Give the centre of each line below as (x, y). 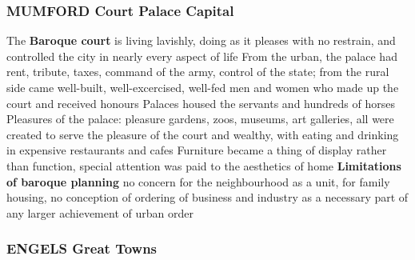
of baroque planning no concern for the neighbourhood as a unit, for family (198, 181)
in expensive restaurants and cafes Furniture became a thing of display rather (197, 150)
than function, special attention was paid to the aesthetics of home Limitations (204, 165)
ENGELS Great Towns (82, 248)
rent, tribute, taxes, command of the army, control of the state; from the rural (198, 72)
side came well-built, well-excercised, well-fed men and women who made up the (203, 87)
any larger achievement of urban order (100, 212)
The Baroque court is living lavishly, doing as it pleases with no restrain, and (201, 40)
